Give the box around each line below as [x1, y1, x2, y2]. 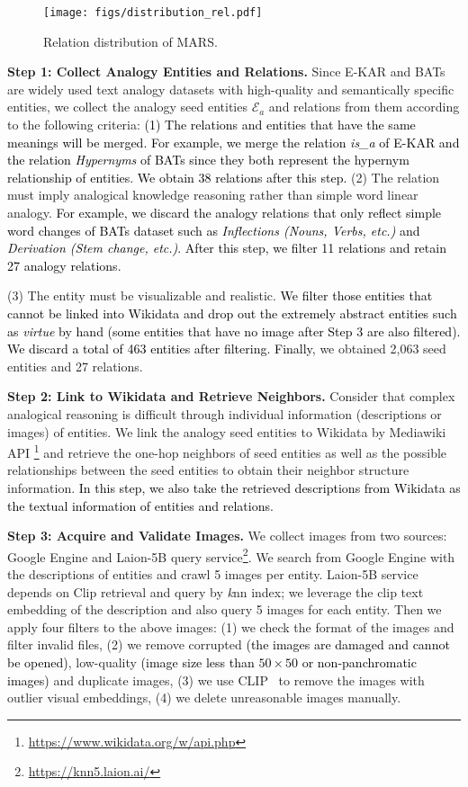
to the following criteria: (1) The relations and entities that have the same [7, 115, 416, 134]
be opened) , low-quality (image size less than [7, 652, 255, 671]
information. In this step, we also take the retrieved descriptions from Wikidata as [7, 478, 461, 496]
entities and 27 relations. [7, 356, 143, 375]
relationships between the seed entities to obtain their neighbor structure [7, 461, 409, 479]
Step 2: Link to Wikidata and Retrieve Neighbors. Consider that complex [7, 387, 455, 406]
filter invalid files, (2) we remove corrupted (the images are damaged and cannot [7, 635, 450, 654]
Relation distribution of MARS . [43, 31, 218, 50]
